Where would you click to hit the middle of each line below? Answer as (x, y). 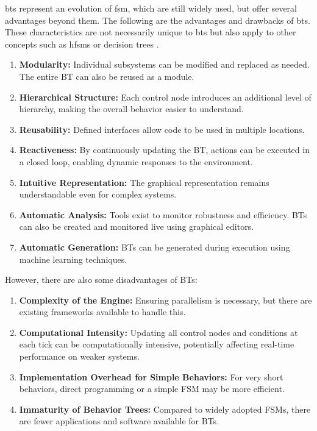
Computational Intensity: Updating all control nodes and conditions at (158, 332)
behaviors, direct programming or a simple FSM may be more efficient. (152, 389)
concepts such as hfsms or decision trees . (82, 44)
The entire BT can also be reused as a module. (107, 76)
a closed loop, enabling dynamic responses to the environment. (136, 161)
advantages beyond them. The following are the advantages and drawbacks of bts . (158, 20)
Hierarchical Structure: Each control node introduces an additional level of (165, 97)
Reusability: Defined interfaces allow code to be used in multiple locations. (162, 129)
